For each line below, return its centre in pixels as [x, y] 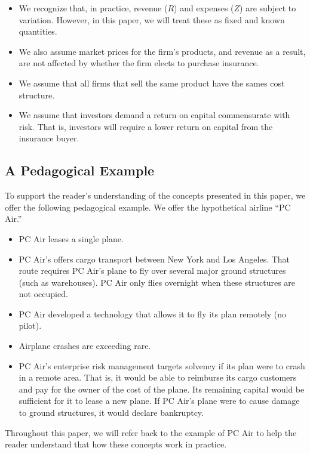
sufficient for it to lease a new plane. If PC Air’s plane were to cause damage [159, 401]
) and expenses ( [204, 8]
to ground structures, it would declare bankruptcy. [111, 413]
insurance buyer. [49, 138]
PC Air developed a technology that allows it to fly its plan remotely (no [153, 314]
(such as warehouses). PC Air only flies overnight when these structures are [157, 282]
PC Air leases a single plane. [71, 238]
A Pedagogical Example [80, 170]
